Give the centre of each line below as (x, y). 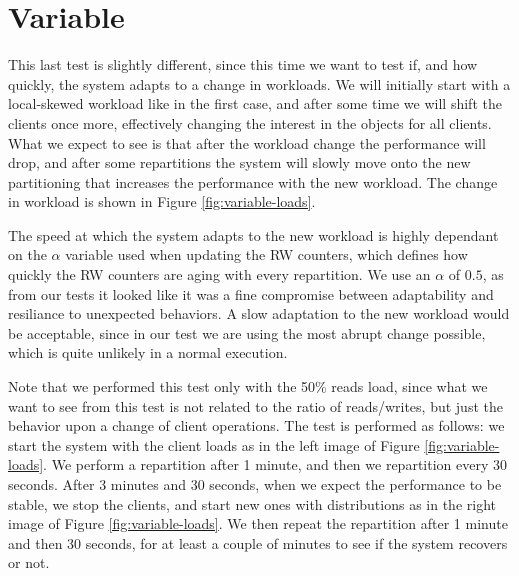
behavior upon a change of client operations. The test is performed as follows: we (256, 425)
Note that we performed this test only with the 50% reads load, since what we (248, 386)
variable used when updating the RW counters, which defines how (266, 254)
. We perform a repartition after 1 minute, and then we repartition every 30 (275, 464)
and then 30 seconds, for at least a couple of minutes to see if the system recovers (258, 542)
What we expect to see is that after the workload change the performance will (247, 142)
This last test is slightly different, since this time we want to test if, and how (243, 64)
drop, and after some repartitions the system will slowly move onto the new (239, 162)
